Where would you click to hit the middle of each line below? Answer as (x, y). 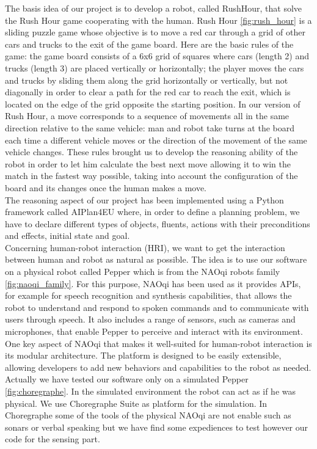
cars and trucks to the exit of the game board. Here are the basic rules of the (149, 44)
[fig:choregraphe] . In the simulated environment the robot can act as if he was (150, 391)
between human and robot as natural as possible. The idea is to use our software (156, 259)
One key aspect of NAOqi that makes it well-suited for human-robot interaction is (158, 343)
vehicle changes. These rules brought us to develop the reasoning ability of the (151, 152)
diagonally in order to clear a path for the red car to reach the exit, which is (148, 92)
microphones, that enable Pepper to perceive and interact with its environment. (154, 331)
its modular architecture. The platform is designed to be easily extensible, (143, 355)
